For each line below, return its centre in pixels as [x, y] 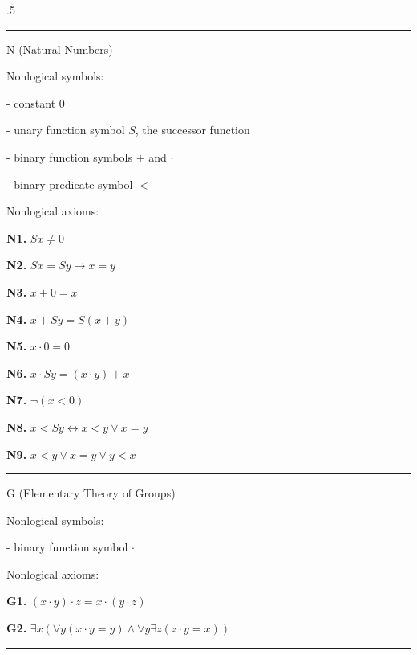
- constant [31, 102]
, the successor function [192, 130]
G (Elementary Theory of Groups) [91, 493]
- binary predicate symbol [70, 184]
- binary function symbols [69, 156]
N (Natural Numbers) [60, 49]
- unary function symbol [66, 130]
